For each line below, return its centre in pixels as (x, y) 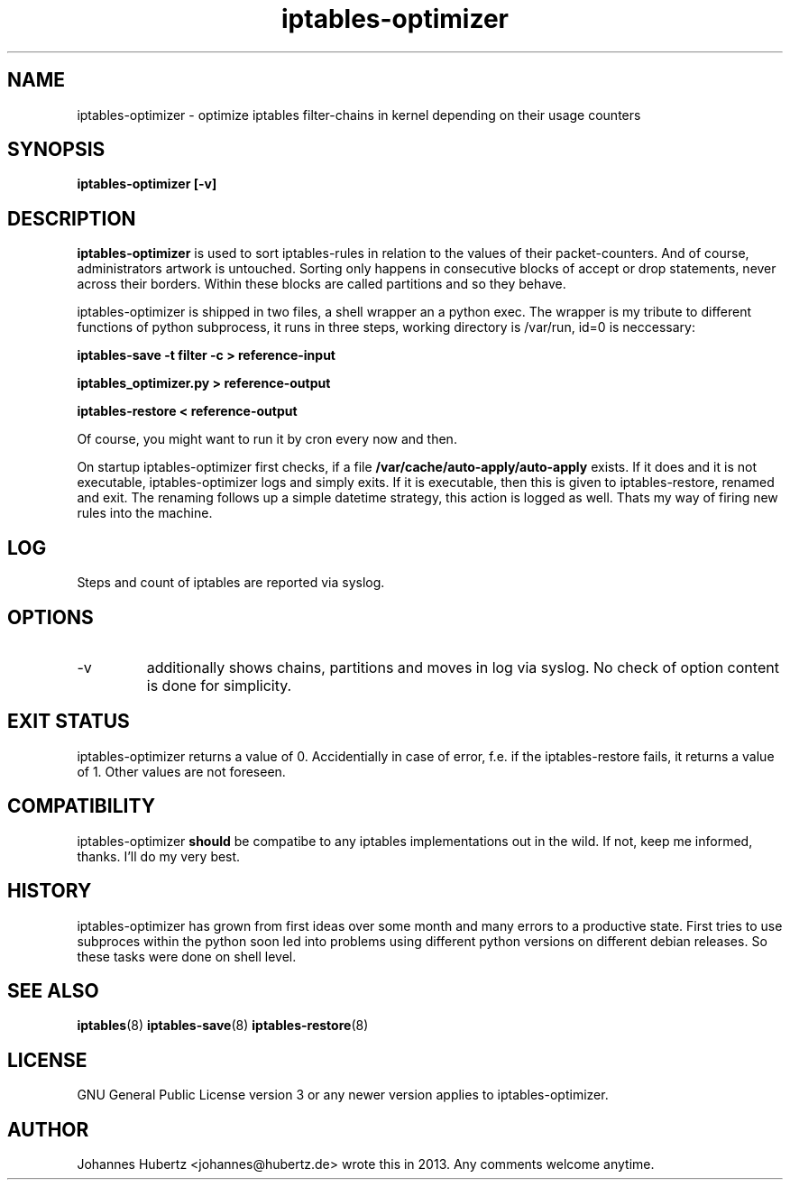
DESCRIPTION (72, 218)
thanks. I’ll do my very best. (159, 856)
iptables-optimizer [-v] (147, 184)
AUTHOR (48, 1129)
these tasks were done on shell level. (187, 956)
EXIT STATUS (69, 722)
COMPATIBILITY (81, 806)
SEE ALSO (53, 990)
